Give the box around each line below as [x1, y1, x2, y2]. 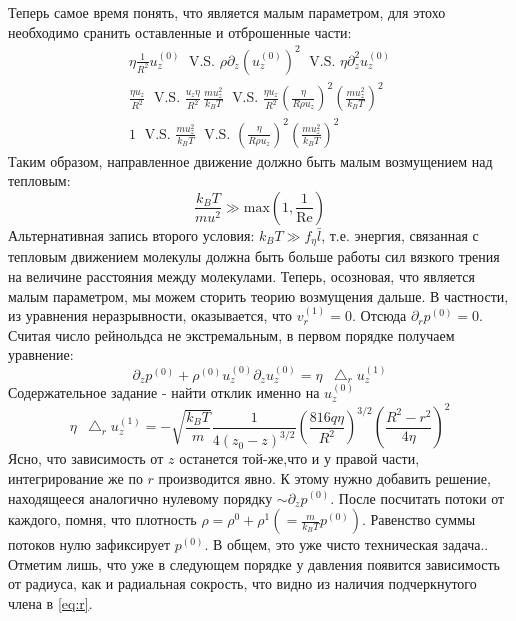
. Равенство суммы [362, 509, 476, 530]
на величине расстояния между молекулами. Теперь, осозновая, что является [8, 266, 476, 287]
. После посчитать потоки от [330, 487, 505, 508]
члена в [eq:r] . [8, 592, 93, 613]
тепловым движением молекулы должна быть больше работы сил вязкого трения [8, 246, 500, 267]
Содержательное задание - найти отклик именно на [8, 382, 320, 403]
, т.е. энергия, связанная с [321, 224, 479, 245]
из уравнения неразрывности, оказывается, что [8, 305, 293, 326]
